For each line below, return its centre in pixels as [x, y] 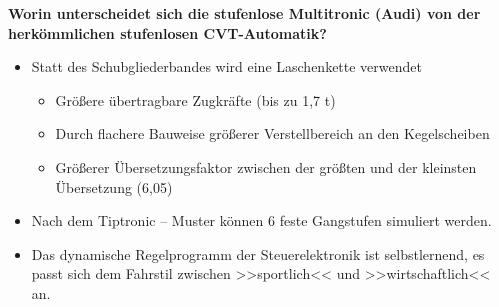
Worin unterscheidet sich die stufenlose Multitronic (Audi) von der [244, 13]
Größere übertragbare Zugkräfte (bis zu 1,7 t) [195, 99]
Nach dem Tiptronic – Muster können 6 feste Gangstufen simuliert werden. [261, 220]
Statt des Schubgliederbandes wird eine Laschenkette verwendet [226, 66]
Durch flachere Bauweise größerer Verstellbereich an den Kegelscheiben [272, 133]
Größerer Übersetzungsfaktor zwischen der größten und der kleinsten [266, 166]
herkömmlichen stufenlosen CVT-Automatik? [167, 32]
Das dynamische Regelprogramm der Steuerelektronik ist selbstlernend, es [258, 253]
